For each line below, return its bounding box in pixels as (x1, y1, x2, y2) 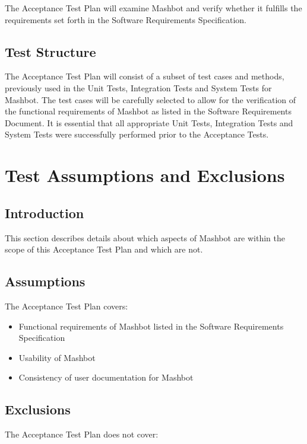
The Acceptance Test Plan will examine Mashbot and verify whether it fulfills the (5, 2, 302, 14)
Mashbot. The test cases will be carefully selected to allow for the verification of (5, 93, 296, 106)
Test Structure (5, 42, 96, 60)
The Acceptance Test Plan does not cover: (5, 428, 159, 440)
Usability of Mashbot (18, 351, 96, 363)
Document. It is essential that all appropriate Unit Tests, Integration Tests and (5, 116, 293, 129)
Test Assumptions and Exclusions (5, 163, 285, 187)
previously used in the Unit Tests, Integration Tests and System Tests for (5, 81, 272, 94)
